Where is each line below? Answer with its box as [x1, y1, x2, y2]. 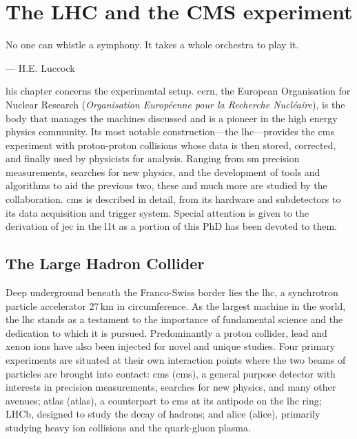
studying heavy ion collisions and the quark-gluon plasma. [6, 420, 251, 434]
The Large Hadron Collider [6, 253, 205, 274]
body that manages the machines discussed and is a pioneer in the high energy [6, 110, 338, 125]
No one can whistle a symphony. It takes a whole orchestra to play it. [6, 37, 299, 52]
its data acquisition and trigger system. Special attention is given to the [6, 205, 309, 219]
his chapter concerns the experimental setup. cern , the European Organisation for [6, 84, 351, 98]
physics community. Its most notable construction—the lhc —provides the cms [6, 124, 335, 139]
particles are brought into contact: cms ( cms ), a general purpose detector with [6, 366, 336, 380]
